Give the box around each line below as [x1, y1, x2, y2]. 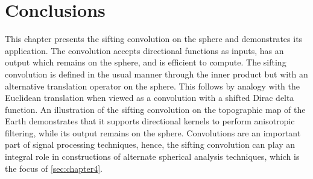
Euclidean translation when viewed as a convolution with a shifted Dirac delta [5, 91, 294, 104]
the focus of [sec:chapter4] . [5, 162, 103, 174]
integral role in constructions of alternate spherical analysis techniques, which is [5, 150, 300, 163]
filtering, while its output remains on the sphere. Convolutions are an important [5, 126, 301, 139]
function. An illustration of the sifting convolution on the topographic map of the [5, 103, 306, 115]
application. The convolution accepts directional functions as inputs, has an [5, 44, 284, 56]
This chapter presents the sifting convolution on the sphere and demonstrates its [5, 32, 303, 45]
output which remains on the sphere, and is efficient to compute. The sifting [5, 56, 286, 68]
